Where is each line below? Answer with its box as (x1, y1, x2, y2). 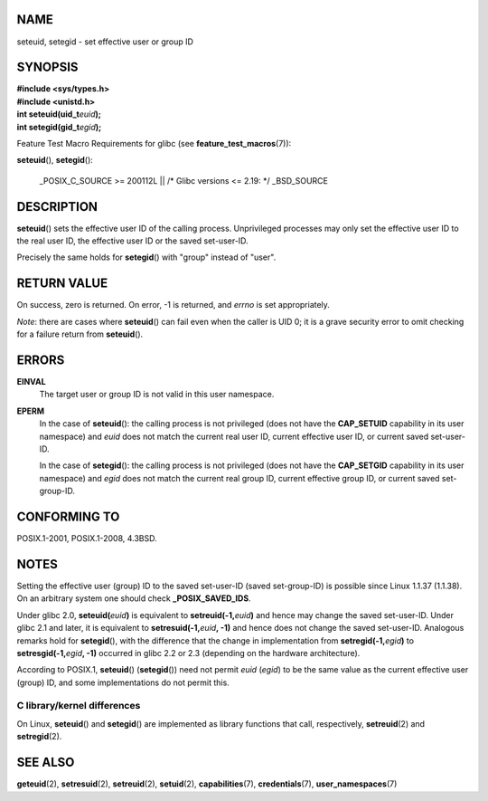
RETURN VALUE (16, 276, 108, 291)
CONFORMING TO (16, 509, 120, 524)
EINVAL (16, 377, 46, 387)
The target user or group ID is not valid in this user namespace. (39, 389, 275, 400)
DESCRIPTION (16, 199, 99, 215)
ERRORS (16, 352, 65, 367)
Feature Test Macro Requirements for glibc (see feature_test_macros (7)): (16, 138, 292, 148)
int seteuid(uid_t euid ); (16, 109, 101, 119)
